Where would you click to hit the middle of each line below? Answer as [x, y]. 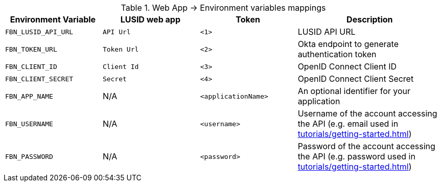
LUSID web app [150, 19]
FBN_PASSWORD [29, 156]
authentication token [337, 54]
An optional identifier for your [354, 91]
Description [370, 19]
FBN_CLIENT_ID [31, 66]
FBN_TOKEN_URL [31, 49]
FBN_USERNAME [29, 124]
